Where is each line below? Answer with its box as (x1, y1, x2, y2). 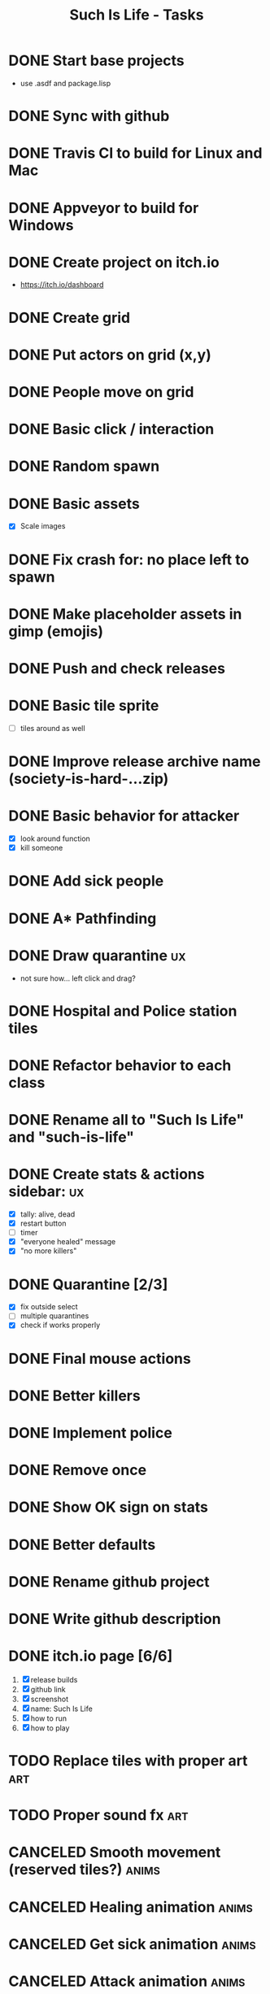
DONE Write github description (8, 1609, 221, 1628)
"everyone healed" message (20, 1237, 116, 1247)
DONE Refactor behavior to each (8, 1056, 232, 1074)
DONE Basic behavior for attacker (8, 807, 240, 825)
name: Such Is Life (30, 1704, 94, 1713)
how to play (30, 1722, 70, 1733)
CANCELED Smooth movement (8, 1844, 221, 1861)
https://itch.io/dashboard (20, 280, 104, 290)
